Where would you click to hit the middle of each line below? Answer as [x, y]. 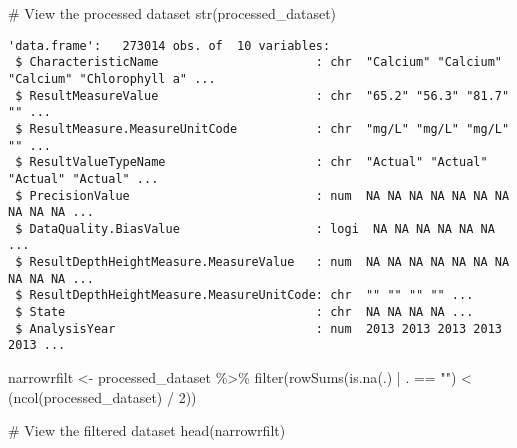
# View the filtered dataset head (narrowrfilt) [147, 430]
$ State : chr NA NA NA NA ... [244, 312]
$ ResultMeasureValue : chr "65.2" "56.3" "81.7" [262, 95]
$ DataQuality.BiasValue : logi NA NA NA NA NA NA [255, 228]
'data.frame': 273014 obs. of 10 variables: [169, 45]
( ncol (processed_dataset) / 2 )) [102, 396]
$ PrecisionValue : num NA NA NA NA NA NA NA [262, 195]
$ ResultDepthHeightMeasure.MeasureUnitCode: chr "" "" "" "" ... [244, 295]
